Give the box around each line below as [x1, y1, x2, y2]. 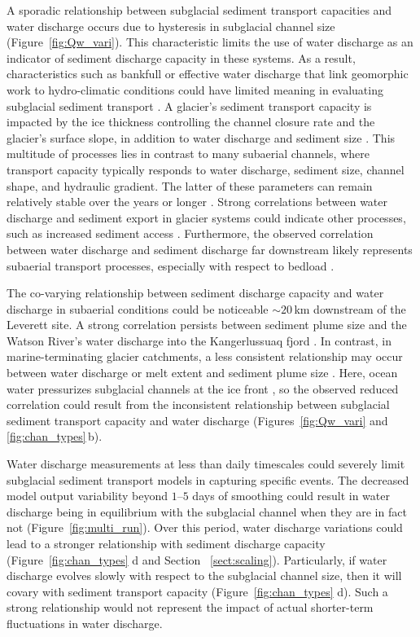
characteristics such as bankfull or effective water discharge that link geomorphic [7, 65, 409, 82]
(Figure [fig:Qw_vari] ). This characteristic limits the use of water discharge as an [7, 33, 413, 51]
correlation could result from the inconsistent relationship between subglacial [7, 396, 390, 413]
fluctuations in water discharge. [7, 614, 163, 631]
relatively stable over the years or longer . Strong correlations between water [7, 193, 388, 210]
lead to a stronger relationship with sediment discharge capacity [7, 535, 326, 551]
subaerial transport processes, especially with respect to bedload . [7, 257, 335, 274]
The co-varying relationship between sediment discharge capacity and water [7, 284, 384, 301]
